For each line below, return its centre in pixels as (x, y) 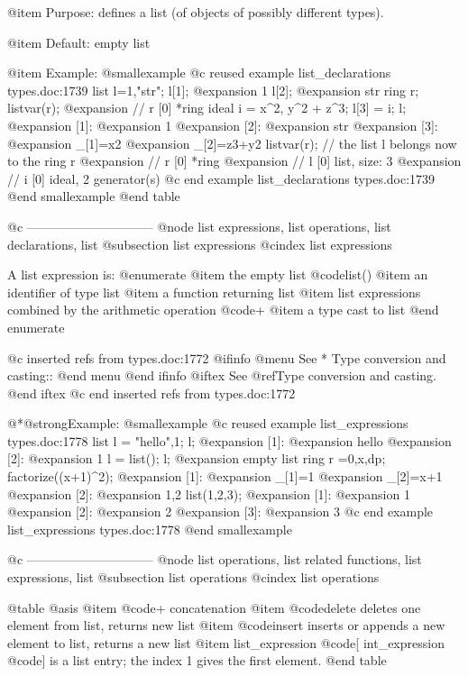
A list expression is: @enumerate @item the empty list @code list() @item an (218, 274)
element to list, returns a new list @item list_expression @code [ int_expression (226, 642)
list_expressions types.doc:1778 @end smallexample (150, 529)
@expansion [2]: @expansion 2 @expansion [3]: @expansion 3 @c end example (220, 512)
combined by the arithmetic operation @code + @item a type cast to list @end (223, 310)
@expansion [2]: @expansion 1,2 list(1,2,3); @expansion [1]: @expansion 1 (209, 493)
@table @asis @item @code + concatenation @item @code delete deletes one (214, 607)
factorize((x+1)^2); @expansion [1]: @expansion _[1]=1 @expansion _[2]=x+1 (225, 476)
